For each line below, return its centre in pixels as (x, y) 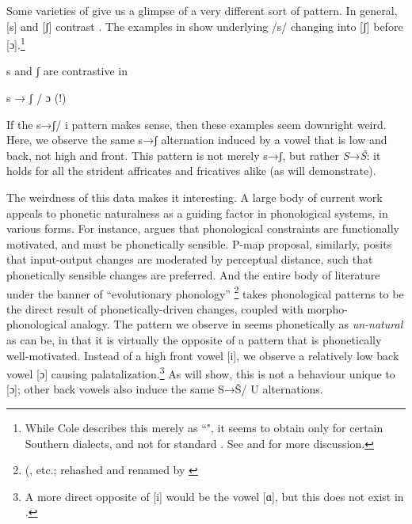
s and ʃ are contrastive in (67, 71)
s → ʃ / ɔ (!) (36, 98)
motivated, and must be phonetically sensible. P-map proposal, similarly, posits (199, 243)
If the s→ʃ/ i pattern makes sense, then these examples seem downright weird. (196, 124)
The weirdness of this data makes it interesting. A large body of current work (195, 197)
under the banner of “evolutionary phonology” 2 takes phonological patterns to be (205, 292)
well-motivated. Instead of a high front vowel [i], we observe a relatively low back (203, 355)
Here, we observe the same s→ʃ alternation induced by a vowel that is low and (197, 140)
